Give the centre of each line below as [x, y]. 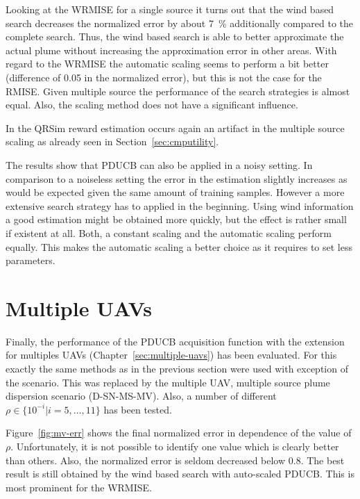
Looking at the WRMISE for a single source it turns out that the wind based [170, 9]
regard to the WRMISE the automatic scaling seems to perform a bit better [167, 64]
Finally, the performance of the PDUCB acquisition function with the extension [175, 341]
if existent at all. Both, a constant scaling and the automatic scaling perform [169, 232]
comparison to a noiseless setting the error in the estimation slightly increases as [177, 178]
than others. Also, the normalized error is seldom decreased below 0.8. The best [175, 460]
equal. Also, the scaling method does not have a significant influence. [152, 105]
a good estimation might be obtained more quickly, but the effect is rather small [176, 219]
